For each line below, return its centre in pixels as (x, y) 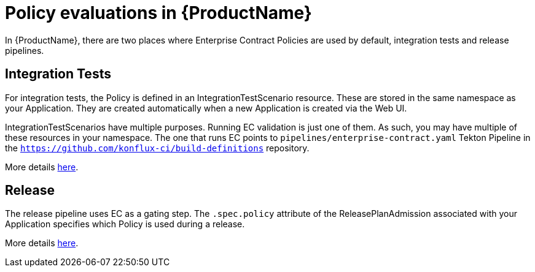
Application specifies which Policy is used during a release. (125, 224)
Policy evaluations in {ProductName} (158, 13)
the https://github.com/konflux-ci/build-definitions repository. (157, 148)
